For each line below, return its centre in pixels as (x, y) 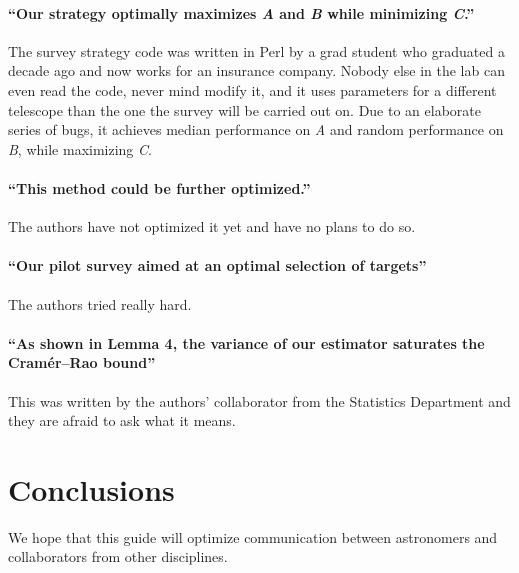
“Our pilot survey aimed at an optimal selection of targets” (217, 265)
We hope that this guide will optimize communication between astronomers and (253, 536)
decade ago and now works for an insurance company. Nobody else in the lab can (256, 70)
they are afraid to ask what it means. (122, 420)
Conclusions (91, 488)
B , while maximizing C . (80, 148)
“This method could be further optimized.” (159, 187)
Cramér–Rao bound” (82, 362)
